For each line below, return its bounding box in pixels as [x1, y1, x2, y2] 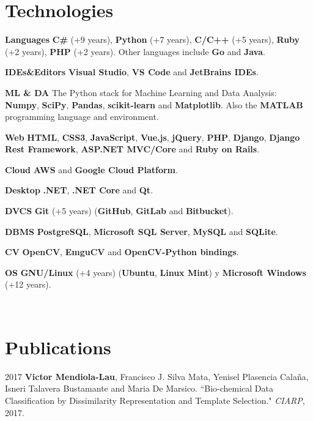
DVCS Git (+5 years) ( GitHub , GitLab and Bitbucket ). [5, 204, 234, 217]
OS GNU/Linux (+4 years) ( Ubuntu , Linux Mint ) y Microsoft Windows [5, 266, 306, 278]
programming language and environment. [5, 110, 159, 123]
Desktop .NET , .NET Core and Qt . [5, 184, 153, 196]
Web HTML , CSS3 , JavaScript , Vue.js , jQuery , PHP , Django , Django [5, 130, 300, 143]
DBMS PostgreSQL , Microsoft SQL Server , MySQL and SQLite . [5, 225, 278, 237]
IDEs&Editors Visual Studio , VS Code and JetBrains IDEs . [5, 65, 259, 78]
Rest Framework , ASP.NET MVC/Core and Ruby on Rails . [5, 143, 260, 155]
